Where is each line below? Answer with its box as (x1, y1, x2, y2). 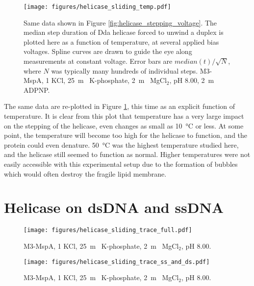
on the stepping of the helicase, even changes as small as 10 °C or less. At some (4, 120, 244, 130)
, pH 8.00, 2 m (169, 75, 214, 85)
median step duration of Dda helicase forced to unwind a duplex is (24, 27, 224, 37)
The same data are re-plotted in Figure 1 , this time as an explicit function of (4, 101, 235, 111)
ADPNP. (24, 84, 50, 95)
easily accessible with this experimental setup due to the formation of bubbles (4, 158, 238, 169)
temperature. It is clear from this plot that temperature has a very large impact (4, 111, 244, 121)
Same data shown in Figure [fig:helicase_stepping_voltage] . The (24, 17, 217, 27)
